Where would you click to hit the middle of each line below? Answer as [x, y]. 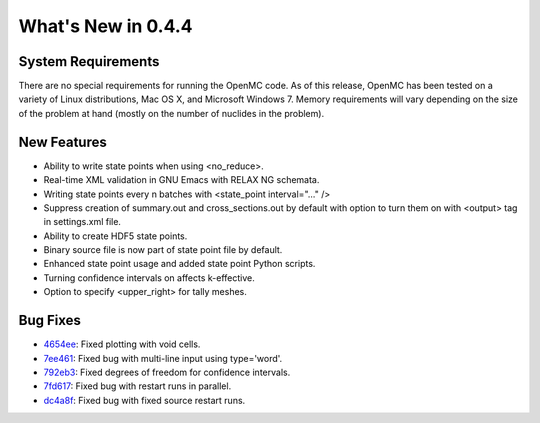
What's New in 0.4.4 [105, 26]
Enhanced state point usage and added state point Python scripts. [179, 264]
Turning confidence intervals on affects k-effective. [149, 277]
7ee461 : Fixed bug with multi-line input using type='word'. [163, 358]
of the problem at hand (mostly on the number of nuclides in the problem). [171, 113]
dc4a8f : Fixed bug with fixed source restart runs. [144, 400]
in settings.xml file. [82, 222]
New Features [62, 141]
